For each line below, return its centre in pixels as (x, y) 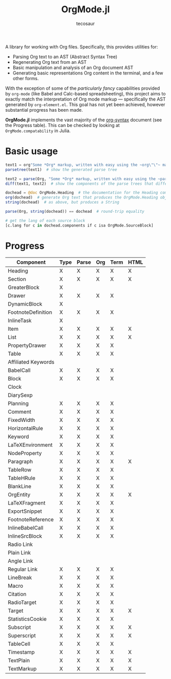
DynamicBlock (25, 304)
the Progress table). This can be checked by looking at (63, 125)
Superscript (22, 635)
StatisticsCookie (27, 619)
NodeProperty (25, 453)
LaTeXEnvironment (30, 445)
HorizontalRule (25, 428)
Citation (17, 594)
